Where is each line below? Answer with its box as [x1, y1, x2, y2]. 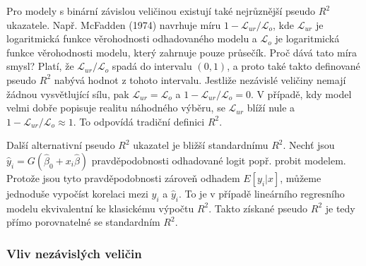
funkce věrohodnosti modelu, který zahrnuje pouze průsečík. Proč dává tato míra [6, 44, 358, 59]
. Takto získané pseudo [208, 200, 308, 215]
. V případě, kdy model [250, 86, 352, 101]
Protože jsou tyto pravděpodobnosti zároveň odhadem [6, 170, 240, 185]
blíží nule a [247, 100, 295, 115]
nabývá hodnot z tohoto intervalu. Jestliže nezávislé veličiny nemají [54, 72, 346, 87]
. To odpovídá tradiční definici [73, 114, 205, 128]
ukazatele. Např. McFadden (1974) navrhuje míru [6, 17, 221, 32]
